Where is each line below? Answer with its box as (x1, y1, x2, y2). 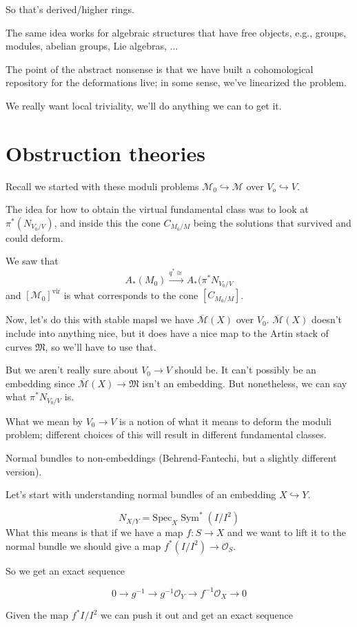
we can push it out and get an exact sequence (101, 608, 293, 622)
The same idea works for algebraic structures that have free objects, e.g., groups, (6, 25, 347, 39)
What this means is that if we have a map (6, 525, 183, 539)
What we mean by (6, 413, 83, 428)
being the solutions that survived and (193, 215, 351, 229)
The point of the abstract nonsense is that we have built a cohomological (6, 61, 314, 76)
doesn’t (311, 312, 343, 327)
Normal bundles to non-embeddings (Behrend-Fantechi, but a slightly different (6, 450, 337, 464)
